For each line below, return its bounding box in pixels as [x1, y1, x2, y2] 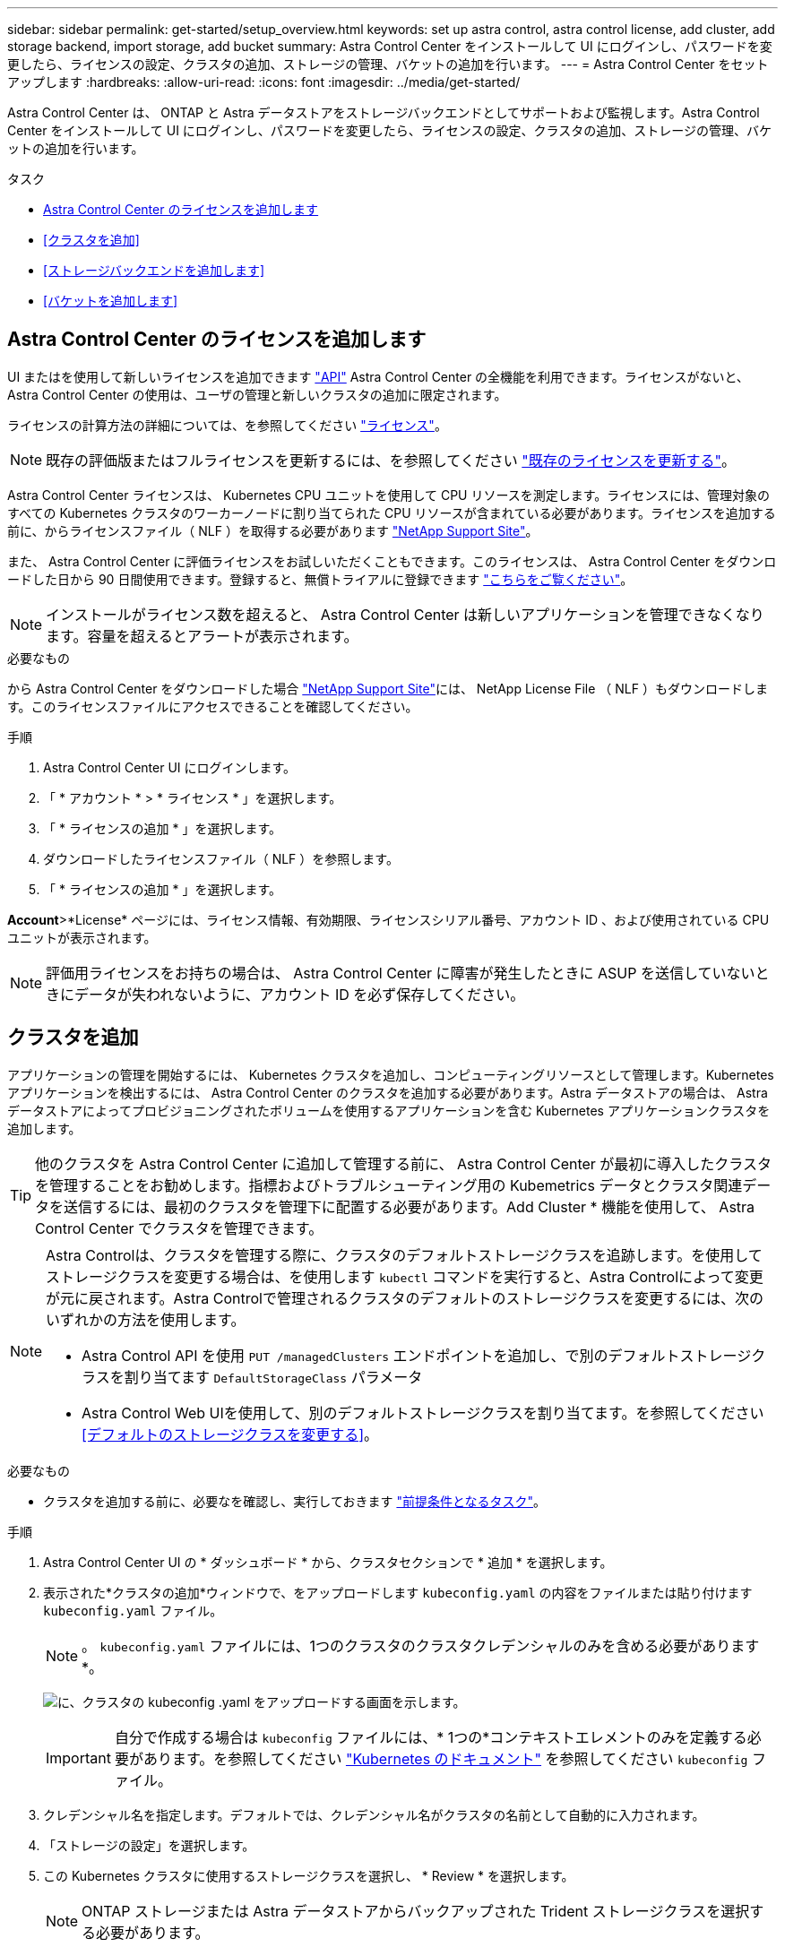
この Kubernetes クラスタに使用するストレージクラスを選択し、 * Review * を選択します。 [43, 1867, 574, 1883]
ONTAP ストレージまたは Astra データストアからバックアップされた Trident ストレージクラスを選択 [82, 1901, 750, 1920]
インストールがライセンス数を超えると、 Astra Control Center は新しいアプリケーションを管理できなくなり [46, 605, 764, 624]
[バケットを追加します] [43, 293, 178, 308]
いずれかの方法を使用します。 [46, 1310, 246, 1329]
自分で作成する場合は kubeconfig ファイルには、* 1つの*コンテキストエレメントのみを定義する [114, 1727, 747, 1746]
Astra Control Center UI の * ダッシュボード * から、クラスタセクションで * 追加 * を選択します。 [43, 1554, 613, 1570]
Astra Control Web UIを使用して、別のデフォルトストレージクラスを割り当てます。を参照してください [82, 1403, 764, 1422]
